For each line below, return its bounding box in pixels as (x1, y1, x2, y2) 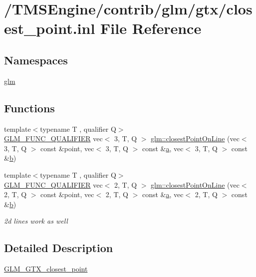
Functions (4, 100, 55, 115)
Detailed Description (4, 240, 113, 256)
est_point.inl (4, 18, 95, 38)
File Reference (100, 18, 202, 38)
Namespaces (4, 52, 68, 67)
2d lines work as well (4, 216, 68, 226)
